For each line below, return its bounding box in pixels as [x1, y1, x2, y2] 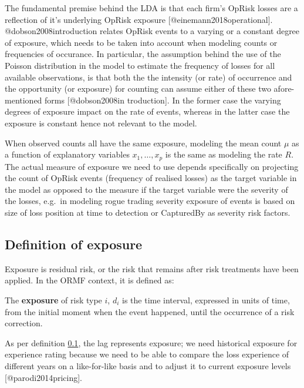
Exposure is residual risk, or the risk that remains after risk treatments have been [5, 262, 299, 275]
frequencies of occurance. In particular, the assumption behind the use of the [5, 48, 281, 60]
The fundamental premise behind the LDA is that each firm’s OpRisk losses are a [5, 2, 298, 14]
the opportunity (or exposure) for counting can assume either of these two [5, 82, 271, 95]
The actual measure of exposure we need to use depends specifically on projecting [5, 160, 299, 172]
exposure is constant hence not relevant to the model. [5, 116, 197, 129]
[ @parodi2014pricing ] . [5, 371, 83, 383]
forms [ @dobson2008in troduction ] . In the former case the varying [45, 93, 281, 106]
